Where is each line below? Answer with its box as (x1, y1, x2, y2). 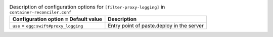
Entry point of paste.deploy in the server (108, 22, 204, 29)
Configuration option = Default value (12, 15, 103, 22)
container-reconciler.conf (9, 10, 72, 15)
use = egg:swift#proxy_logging (12, 22, 83, 29)
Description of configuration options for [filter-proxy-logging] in (9, 3, 165, 10)
